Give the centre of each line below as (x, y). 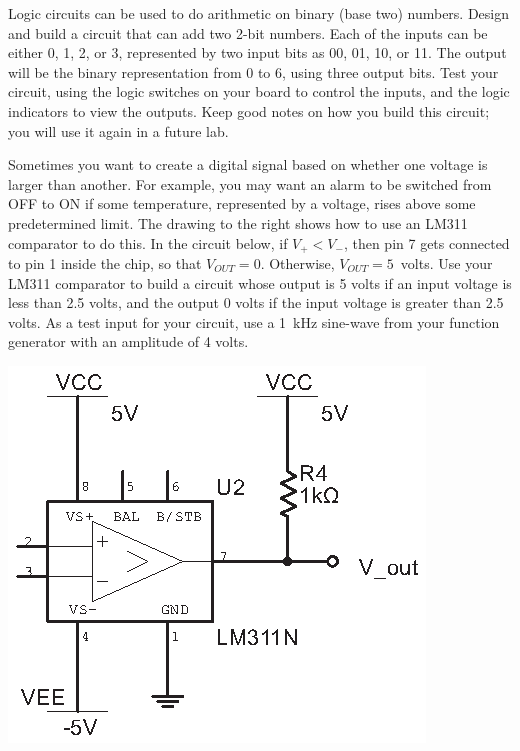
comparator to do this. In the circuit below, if (148, 242)
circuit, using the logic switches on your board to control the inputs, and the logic (259, 91)
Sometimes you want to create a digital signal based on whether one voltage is (248, 164)
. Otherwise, (297, 262)
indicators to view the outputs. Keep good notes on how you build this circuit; (249, 110)
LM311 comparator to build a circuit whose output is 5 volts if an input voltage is (260, 282)
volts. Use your (446, 262)
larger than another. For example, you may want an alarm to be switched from (250, 183)
